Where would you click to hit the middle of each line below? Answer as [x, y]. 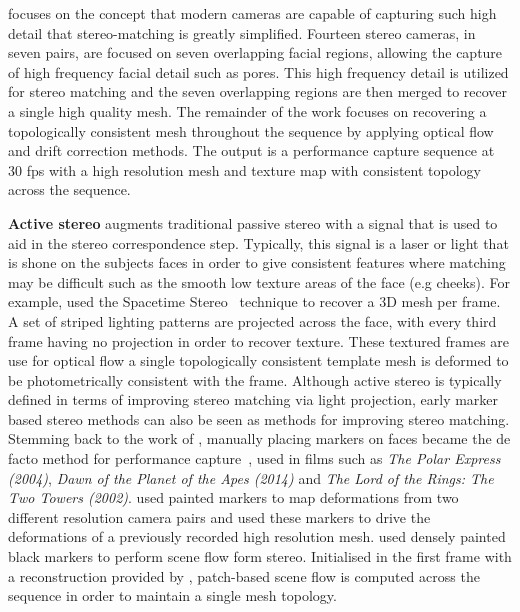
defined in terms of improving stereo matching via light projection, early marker [253, 399]
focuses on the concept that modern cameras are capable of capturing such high [252, 13]
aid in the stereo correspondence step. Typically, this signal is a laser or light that [258, 242]
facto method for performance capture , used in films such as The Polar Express [254, 458]
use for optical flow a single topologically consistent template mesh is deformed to [258, 360]
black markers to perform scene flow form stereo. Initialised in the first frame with [260, 556]
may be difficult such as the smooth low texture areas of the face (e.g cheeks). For [259, 281]
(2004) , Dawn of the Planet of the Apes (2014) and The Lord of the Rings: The [251, 477]
